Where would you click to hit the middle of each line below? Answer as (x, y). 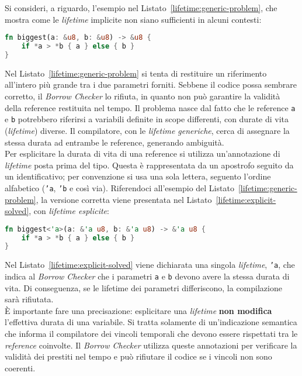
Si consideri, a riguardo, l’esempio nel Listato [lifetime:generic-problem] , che (141, 8)
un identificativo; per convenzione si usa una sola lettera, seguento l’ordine (138, 176)
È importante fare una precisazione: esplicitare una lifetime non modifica (138, 310)
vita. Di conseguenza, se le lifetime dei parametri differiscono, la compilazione (143, 287)
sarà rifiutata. (29, 299)
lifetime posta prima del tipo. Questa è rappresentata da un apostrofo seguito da (149, 165)
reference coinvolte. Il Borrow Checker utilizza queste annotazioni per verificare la (151, 345)
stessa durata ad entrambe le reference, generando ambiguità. (114, 142)
